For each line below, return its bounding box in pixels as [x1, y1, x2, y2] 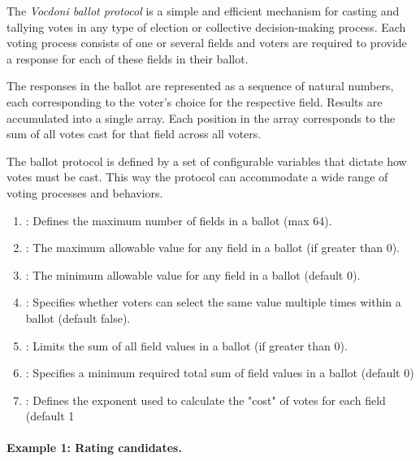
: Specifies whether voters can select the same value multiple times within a [25, 294, 401, 311]
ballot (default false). [25, 309, 131, 326]
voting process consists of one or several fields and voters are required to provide [6, 34, 407, 51]
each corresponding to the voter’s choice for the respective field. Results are [6, 93, 383, 110]
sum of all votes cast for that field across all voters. [6, 125, 262, 142]
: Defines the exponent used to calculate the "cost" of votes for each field [25, 391, 386, 408]
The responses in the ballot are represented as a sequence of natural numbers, [6, 77, 394, 94]
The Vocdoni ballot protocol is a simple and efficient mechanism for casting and [6, 2, 400, 19]
